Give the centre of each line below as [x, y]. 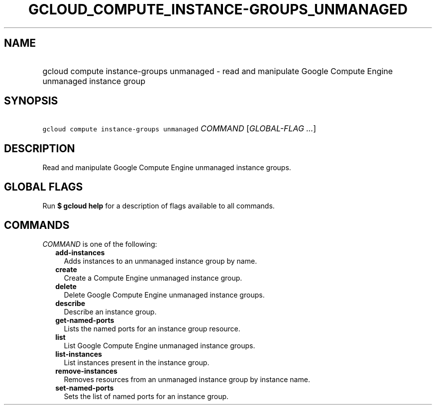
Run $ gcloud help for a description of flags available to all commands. [159, 206]
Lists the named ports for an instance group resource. [152, 328]
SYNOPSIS [31, 101]
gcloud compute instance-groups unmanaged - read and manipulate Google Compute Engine [218, 71]
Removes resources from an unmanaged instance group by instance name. [187, 379]
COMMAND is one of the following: [100, 244]
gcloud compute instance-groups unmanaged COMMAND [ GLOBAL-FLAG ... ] [179, 129]
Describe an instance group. [110, 311]
